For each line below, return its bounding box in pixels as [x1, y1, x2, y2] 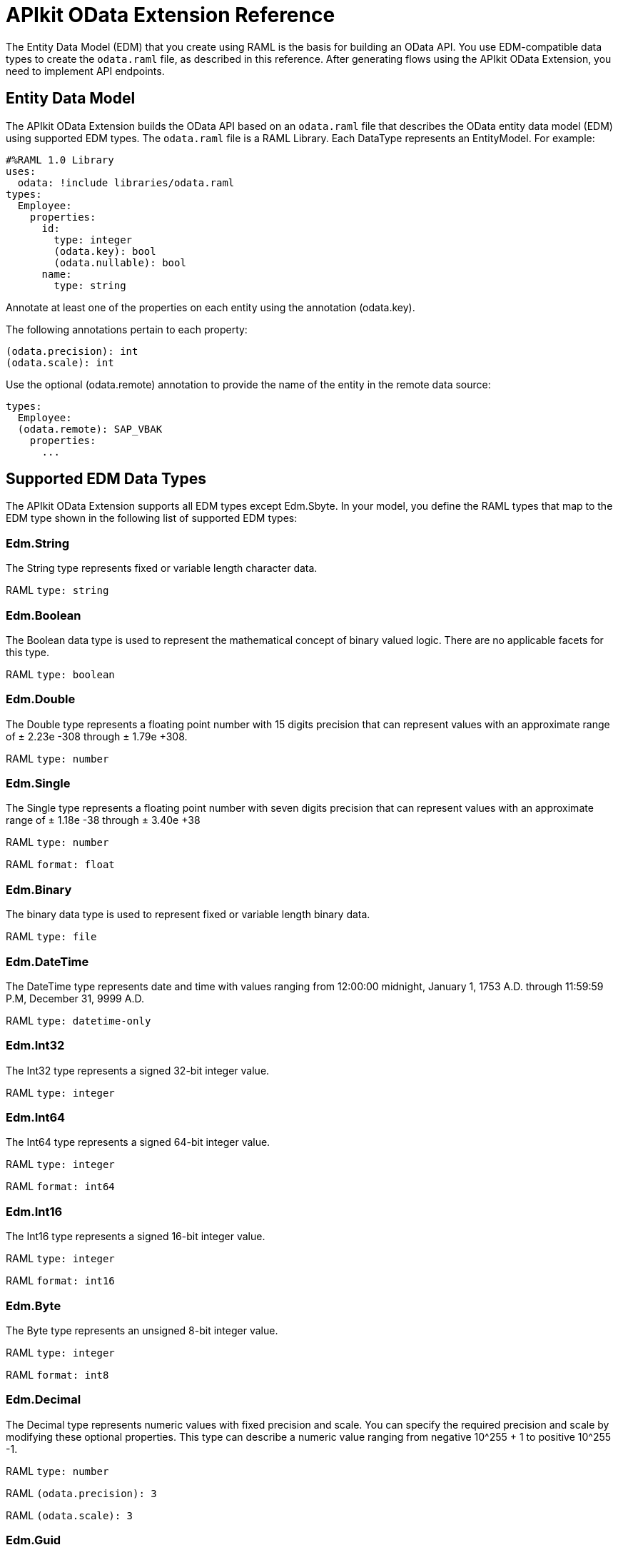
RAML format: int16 [6, 1274, 115, 1287]
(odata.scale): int [6, 356, 114, 368]
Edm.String [6, 535, 70, 550]
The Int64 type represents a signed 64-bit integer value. [6, 1136, 270, 1149]
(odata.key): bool [54, 245, 156, 257]
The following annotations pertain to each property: [6, 323, 248, 336]
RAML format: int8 [6, 1368, 109, 1381]
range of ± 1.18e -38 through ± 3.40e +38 [6, 814, 201, 827]
